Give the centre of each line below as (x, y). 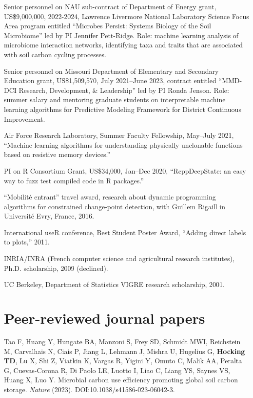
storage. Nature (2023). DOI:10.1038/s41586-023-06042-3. (89, 389)
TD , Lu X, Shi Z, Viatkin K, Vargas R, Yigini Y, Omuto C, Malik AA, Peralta (123, 361)
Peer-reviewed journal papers (105, 318)
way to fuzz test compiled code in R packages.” (74, 180)
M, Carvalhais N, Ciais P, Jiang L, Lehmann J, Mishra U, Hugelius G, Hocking (125, 351)
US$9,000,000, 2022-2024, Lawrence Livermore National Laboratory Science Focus (126, 16)
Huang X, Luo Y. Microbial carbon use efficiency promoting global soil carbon (121, 380)
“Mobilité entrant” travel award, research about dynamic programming (110, 197)
